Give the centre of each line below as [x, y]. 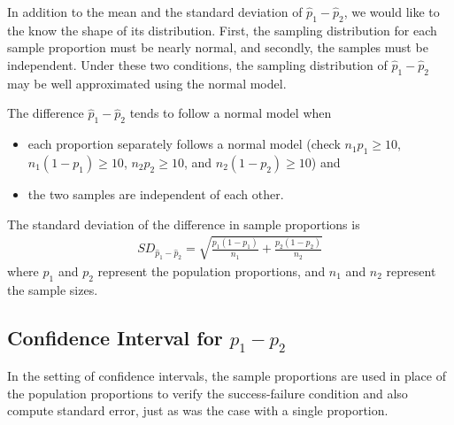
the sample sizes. [53, 289]
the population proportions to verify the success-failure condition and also [208, 393]
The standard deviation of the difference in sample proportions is [184, 224]
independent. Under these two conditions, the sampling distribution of [197, 64]
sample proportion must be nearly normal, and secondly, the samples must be [218, 47]
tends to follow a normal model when [231, 113]
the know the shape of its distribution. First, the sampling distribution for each [222, 30]
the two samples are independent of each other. [156, 193]
